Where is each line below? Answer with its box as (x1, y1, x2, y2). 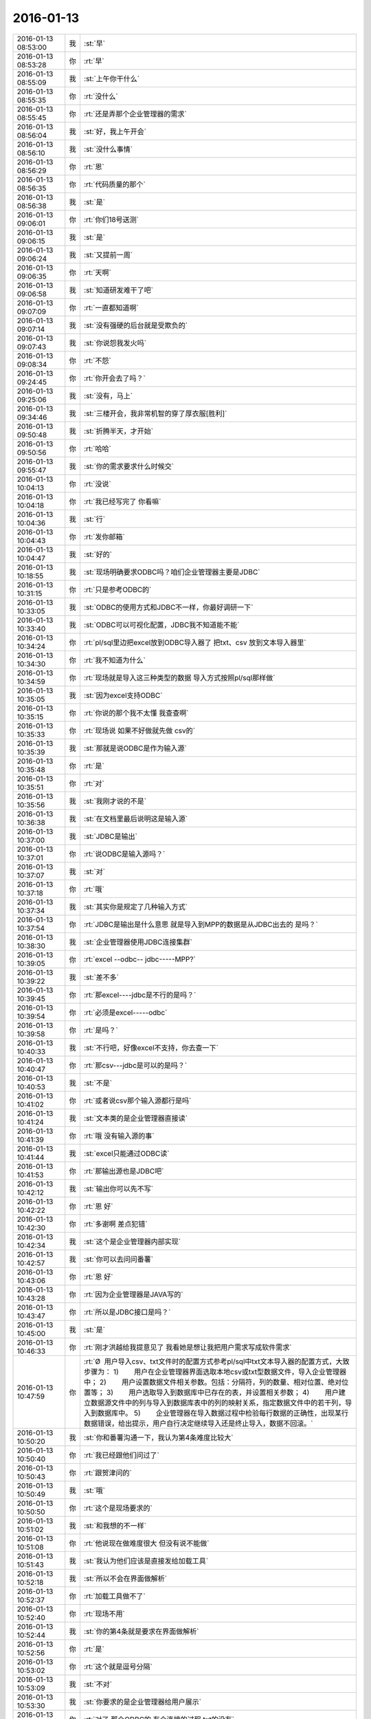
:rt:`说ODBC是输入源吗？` (83, 849, 166, 859)
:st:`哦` (83, 1485, 106, 1495)
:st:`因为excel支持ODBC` (83, 690, 163, 700)
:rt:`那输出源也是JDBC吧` (83, 1166, 164, 1176)
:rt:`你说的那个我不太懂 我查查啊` (83, 708, 189, 718)
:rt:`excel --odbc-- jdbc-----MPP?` (83, 954, 196, 964)
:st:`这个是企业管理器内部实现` (83, 1236, 181, 1246)
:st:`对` (83, 866, 106, 876)
